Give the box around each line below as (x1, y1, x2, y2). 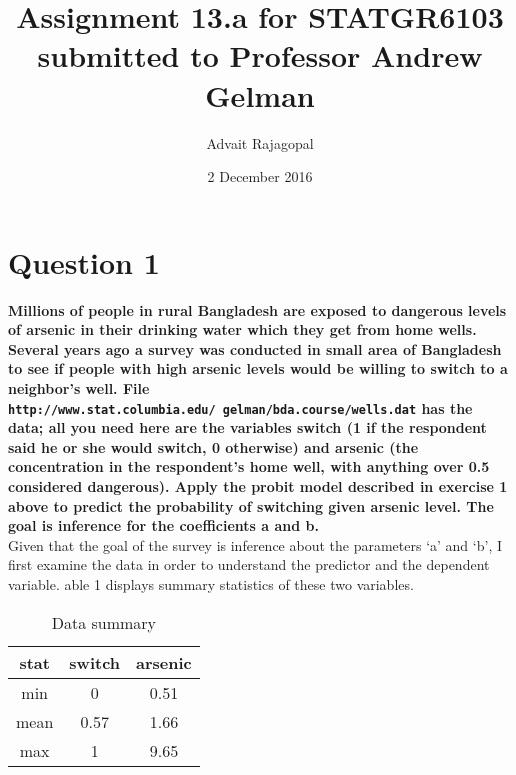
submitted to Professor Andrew (37, 35, 483, 76)
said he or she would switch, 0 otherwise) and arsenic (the (8, 436, 419, 457)
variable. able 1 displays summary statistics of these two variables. (8, 574, 414, 594)
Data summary (51, 610, 157, 634)
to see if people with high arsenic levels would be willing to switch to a (8, 358, 508, 379)
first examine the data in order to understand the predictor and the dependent (8, 554, 490, 575)
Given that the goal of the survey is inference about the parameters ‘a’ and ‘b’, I (8, 534, 502, 555)
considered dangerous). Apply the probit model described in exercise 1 (8, 476, 508, 497)
